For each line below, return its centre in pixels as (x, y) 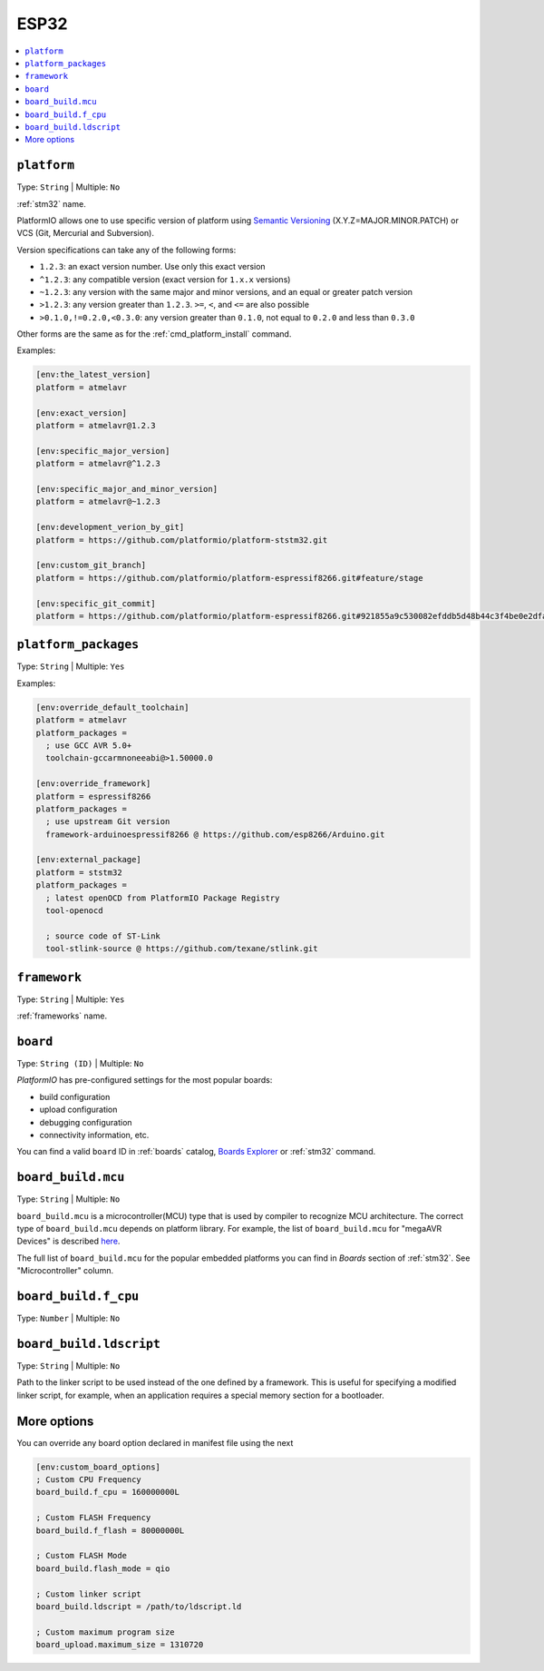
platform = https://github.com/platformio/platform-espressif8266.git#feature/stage (229, 578)
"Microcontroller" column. (65, 1271)
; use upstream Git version (108, 822)
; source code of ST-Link (103, 936)
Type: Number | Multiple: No (68, 1318)
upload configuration (78, 1110)
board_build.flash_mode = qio (103, 1568)
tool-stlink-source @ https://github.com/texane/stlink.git (182, 949)
